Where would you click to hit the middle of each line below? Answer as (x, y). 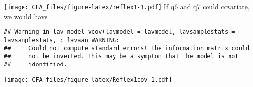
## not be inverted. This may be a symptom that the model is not (121, 56)
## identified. (35, 64)
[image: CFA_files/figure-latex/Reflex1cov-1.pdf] (88, 79)
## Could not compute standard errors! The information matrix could (127, 48)
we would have (26, 16)
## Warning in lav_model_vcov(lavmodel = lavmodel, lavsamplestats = (120, 32)
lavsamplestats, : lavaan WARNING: (62, 40)
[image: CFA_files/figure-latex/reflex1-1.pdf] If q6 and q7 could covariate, (127, 6)
